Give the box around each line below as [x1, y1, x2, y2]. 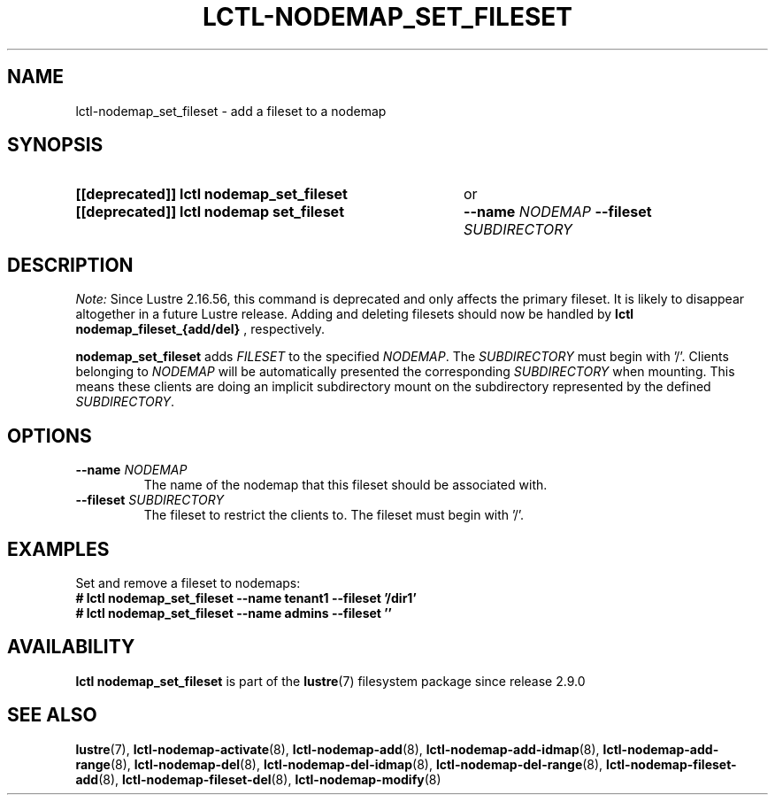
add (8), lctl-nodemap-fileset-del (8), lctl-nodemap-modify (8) [75, 771, 441, 787]
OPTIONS [7, 424, 92, 447]
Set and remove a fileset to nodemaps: [75, 575, 301, 590]
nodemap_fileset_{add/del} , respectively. [75, 321, 326, 337]
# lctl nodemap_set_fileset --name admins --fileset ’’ [75, 605, 392, 621]
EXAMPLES [7, 537, 110, 560]
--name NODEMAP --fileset [464, 203, 652, 221]
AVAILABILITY [7, 636, 135, 659]
